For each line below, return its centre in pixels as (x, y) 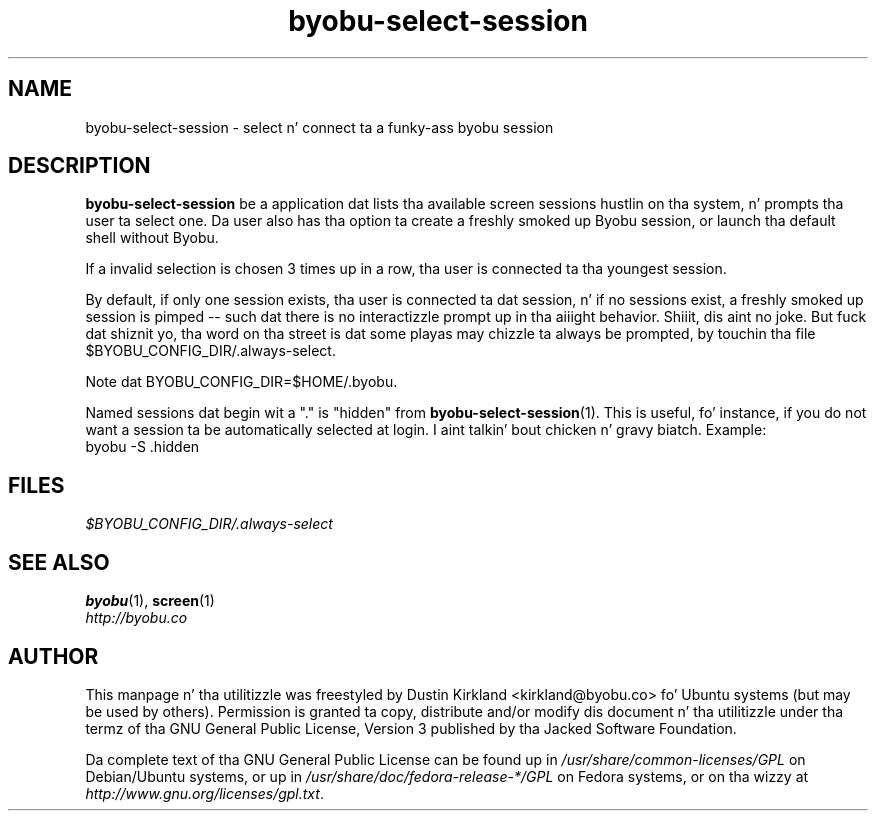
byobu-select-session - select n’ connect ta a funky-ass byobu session (319, 127)
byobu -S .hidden (142, 447)
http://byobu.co (136, 618)
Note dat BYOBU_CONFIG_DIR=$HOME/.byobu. (241, 382)
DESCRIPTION (79, 166)
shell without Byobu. (152, 238)
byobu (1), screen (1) (150, 601)
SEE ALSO (59, 562)
